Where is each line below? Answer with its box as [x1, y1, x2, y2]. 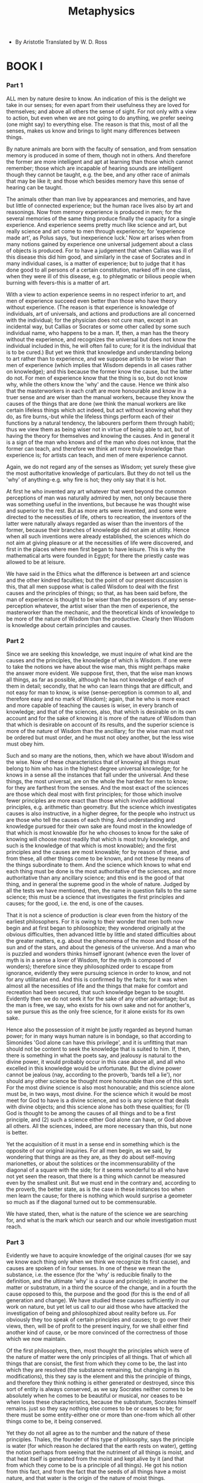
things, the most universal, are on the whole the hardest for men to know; [6, 777, 189, 784]
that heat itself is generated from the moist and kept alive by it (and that [6, 1455, 184, 1462]
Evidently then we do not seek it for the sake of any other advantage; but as [6, 995, 195, 1002]
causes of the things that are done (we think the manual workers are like [6, 400, 186, 407]
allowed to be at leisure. [6, 558, 66, 565]
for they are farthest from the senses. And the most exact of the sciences [6, 784, 189, 791]
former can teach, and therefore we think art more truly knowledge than [6, 445, 185, 452]
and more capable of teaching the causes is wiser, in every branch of [6, 702, 179, 709]
